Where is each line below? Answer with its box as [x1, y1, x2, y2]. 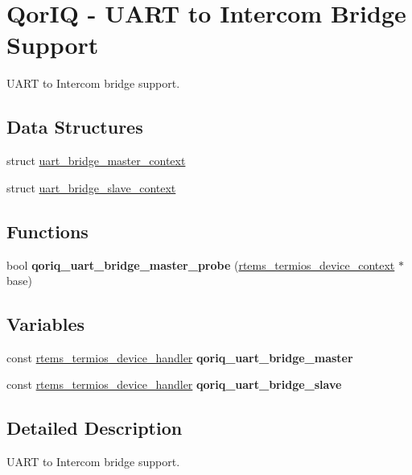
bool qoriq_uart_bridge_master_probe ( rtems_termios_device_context [6, 256, 395, 273]
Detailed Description [6, 415, 183, 440]
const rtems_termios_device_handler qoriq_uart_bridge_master [6, 349, 353, 366]
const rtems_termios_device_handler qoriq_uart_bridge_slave [6, 376, 342, 393]
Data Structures [6, 114, 143, 139]
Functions [6, 218, 89, 243]
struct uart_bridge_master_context [6, 152, 186, 169]
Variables [6, 312, 85, 337]
